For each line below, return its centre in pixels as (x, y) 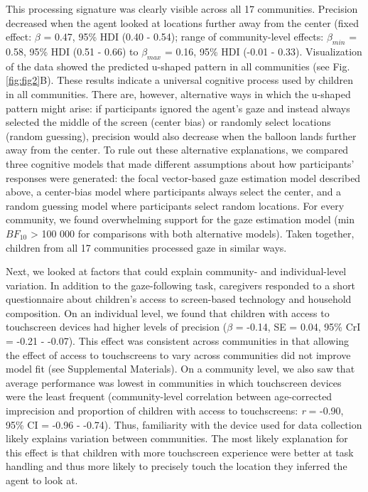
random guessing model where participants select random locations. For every (175, 205)
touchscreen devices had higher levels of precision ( (117, 327)
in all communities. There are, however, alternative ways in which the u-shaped (178, 93)
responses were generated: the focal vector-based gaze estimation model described (183, 177)
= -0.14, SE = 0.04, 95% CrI (298, 327)
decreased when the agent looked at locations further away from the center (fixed (182, 22)
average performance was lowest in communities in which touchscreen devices (174, 382)
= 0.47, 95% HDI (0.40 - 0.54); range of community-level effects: (184, 37)
